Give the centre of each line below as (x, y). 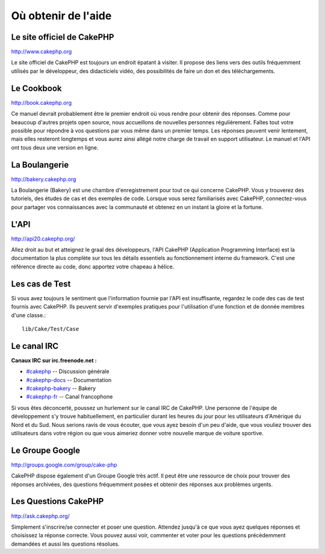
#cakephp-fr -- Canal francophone (70, 397)
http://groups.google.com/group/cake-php (64, 465)
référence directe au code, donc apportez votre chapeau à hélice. (93, 266)
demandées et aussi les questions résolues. (65, 544)
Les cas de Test (41, 284)
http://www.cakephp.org (42, 52)
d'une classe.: (29, 315)
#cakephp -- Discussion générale (68, 371)
